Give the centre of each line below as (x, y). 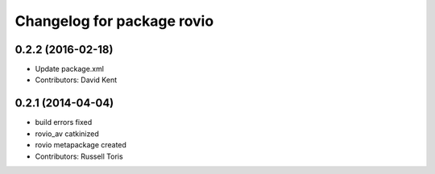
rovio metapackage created (81, 145)
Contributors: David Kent (76, 80)
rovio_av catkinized (67, 134)
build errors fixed (64, 122)
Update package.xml (70, 69)
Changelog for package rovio (114, 21)
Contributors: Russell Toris (79, 156)
